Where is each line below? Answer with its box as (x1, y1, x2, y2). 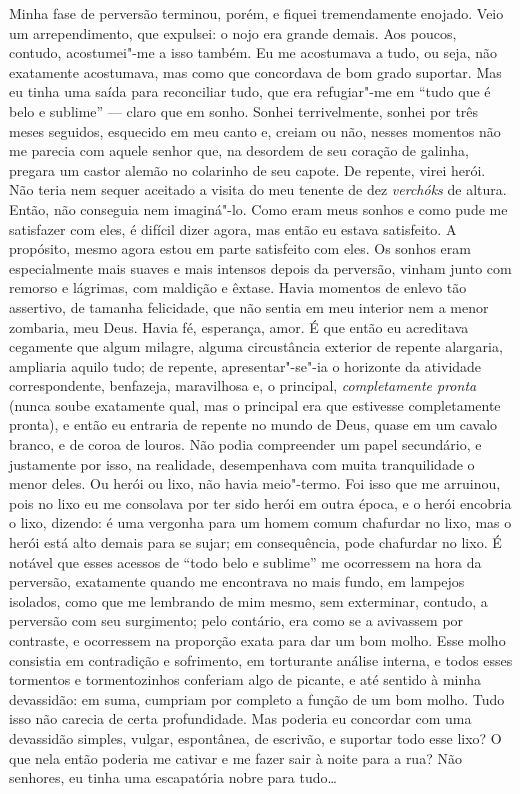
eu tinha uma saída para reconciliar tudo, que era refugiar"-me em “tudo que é (9, 81, 491, 102)
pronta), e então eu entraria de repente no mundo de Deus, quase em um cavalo (9, 414, 498, 435)
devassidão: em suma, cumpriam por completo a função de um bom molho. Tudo (9, 688, 505, 709)
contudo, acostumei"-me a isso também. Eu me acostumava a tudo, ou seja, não (9, 42, 497, 63)
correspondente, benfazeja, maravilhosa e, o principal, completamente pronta (9, 375, 477, 396)
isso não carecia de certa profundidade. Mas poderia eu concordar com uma (9, 708, 472, 729)
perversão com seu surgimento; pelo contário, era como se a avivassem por (9, 610, 464, 631)
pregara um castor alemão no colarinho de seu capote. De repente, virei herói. (9, 159, 486, 180)
